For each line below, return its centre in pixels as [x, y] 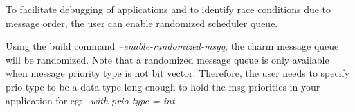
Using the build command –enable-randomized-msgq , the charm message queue [172, 46]
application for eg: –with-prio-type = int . [92, 100]
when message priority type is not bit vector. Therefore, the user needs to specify [178, 73]
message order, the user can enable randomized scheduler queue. [142, 22]
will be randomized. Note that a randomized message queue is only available [167, 59]
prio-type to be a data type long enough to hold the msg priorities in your [163, 86]
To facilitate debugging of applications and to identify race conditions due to [169, 9]
